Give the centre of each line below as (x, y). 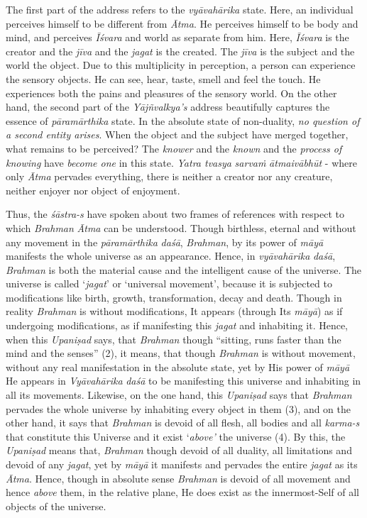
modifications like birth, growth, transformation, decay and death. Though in (174, 297)
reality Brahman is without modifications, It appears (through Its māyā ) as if (174, 311)
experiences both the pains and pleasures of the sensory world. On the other (171, 93)
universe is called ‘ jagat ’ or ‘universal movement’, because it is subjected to (169, 283)
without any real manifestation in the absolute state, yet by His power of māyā (178, 367)
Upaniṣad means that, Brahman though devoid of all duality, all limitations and (179, 450)
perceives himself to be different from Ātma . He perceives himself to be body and (182, 23)
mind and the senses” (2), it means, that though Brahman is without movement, (181, 353)
